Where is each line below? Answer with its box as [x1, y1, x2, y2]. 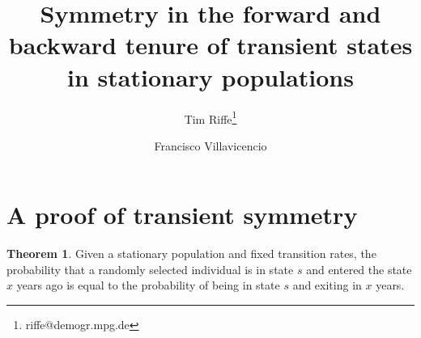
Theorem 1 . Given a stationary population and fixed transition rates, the [6, 245, 376, 262]
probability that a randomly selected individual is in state [6, 260, 294, 277]
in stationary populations [67, 60, 354, 93]
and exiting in [292, 277, 362, 294]
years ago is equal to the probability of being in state [16, 277, 280, 294]
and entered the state [306, 260, 412, 277]
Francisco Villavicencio [154, 137, 267, 154]
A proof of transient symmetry [6, 198, 358, 231]
